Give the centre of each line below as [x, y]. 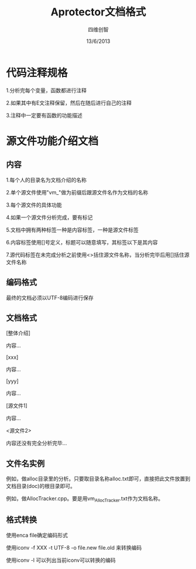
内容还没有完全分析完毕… [37, 443]
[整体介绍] [18, 333]
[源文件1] [17, 406]
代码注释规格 [37, 73]
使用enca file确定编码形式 [37, 535]
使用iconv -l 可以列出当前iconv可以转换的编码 [61, 560]
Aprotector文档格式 [98, 12]
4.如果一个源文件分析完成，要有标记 [49, 217]
